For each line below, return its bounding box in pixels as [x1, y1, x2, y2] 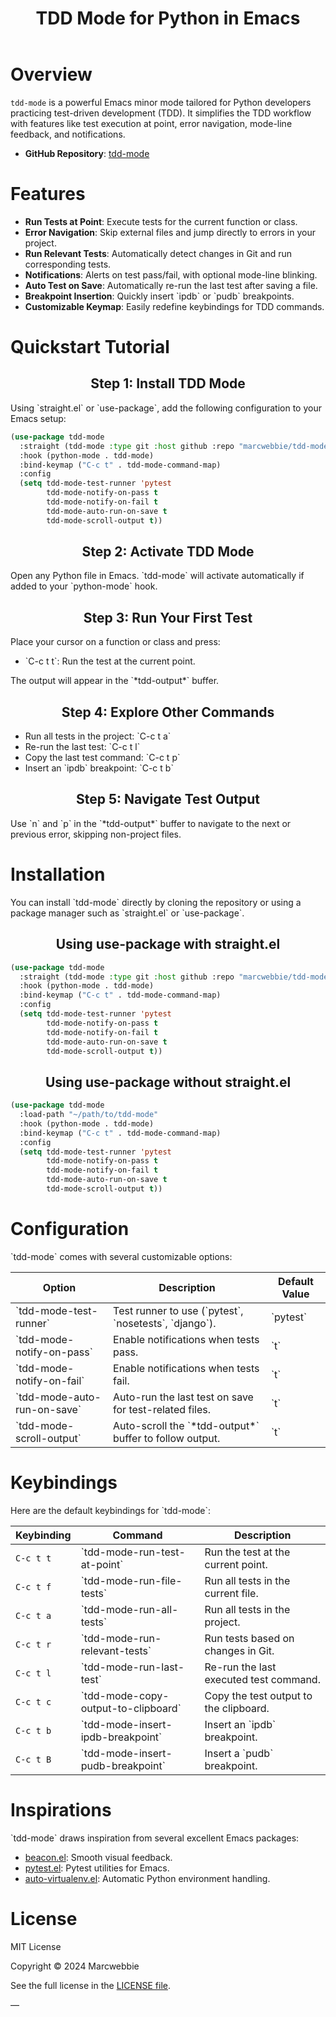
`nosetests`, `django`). [113, 1316, 217, 1330]
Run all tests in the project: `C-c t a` [24, 730, 172, 742]
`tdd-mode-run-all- [80, 1602, 179, 1616]
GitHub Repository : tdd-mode [24, 147, 150, 159]
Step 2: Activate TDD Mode [81, 543, 255, 561]
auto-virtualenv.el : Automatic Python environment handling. [24, 1872, 271, 1884]
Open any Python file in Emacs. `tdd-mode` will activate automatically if [10, 570, 305, 582]
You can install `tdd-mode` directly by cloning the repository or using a [10, 896, 302, 908]
